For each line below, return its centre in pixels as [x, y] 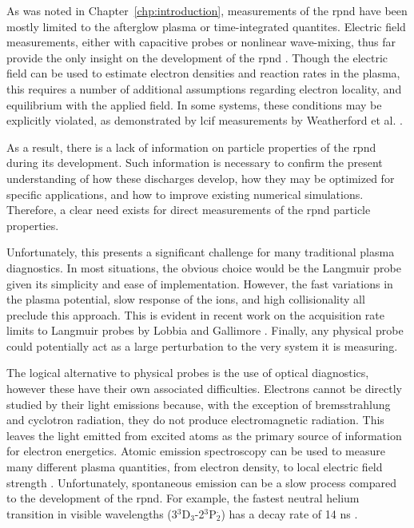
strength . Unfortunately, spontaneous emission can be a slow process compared [202, 482]
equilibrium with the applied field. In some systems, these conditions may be [194, 104]
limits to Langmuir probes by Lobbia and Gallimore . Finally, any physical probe [205, 330]
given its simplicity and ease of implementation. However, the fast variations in [200, 283]
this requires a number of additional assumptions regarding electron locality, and [204, 88]
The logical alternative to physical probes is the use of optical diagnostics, [188, 373]
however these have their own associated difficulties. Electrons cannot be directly [204, 389]
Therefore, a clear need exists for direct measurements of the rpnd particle [189, 210]
